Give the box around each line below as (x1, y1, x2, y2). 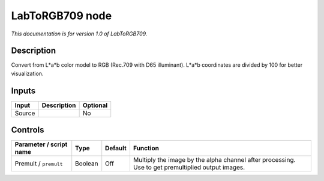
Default (105, 144, 127, 153)
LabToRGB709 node (11, 9, 112, 22)
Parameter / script (14, 140, 68, 149)
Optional (82, 101, 108, 109)
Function (133, 144, 159, 153)
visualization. (11, 70, 44, 77)
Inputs (11, 85, 36, 96)
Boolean (75, 159, 98, 168)
